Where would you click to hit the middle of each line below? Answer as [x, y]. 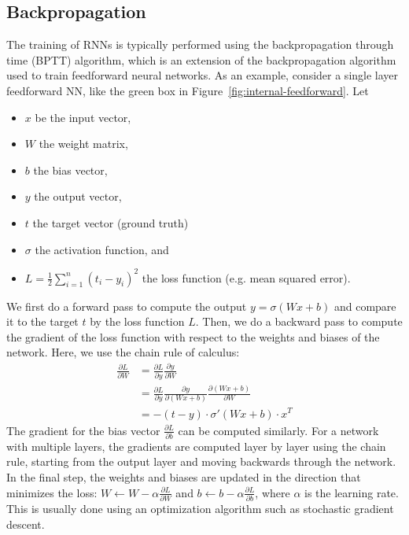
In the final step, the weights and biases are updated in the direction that [184, 477]
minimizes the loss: [52, 492]
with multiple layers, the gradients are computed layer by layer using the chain [196, 446]
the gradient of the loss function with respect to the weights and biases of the [193, 336]
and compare [365, 306]
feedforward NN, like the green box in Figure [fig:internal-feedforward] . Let [188, 90]
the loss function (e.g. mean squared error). [246, 277]
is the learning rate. [352, 492]
